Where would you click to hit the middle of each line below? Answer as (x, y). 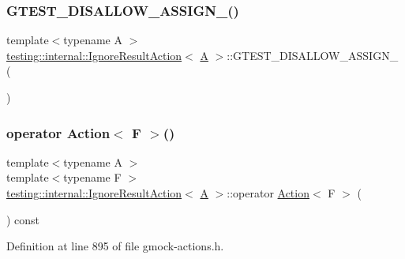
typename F (92, 177)
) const (23, 219)
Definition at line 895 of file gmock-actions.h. (115, 246)
